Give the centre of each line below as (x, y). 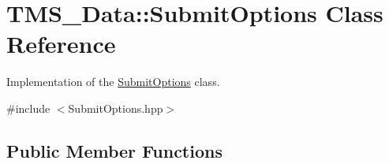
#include (28, 108)
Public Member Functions (114, 150)
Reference (61, 44)
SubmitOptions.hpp (116, 108)
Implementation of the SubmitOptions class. (113, 82)
